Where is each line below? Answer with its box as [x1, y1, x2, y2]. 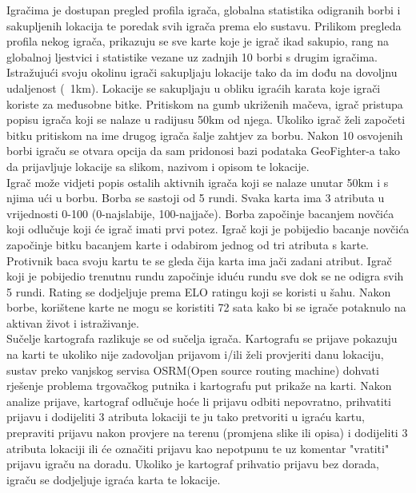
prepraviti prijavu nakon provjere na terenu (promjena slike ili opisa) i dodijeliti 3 [6, 424, 408, 441]
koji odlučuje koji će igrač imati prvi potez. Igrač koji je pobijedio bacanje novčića [6, 221, 410, 237]
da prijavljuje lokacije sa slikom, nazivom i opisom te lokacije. [6, 157, 310, 174]
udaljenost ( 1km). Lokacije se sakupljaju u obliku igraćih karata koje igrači [6, 79, 381, 96]
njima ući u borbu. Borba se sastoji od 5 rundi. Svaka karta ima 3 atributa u [6, 189, 385, 206]
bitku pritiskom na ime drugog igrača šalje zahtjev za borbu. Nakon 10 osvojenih [6, 126, 403, 143]
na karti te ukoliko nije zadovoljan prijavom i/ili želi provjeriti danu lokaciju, [6, 346, 384, 363]
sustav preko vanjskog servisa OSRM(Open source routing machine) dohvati [6, 361, 379, 378]
